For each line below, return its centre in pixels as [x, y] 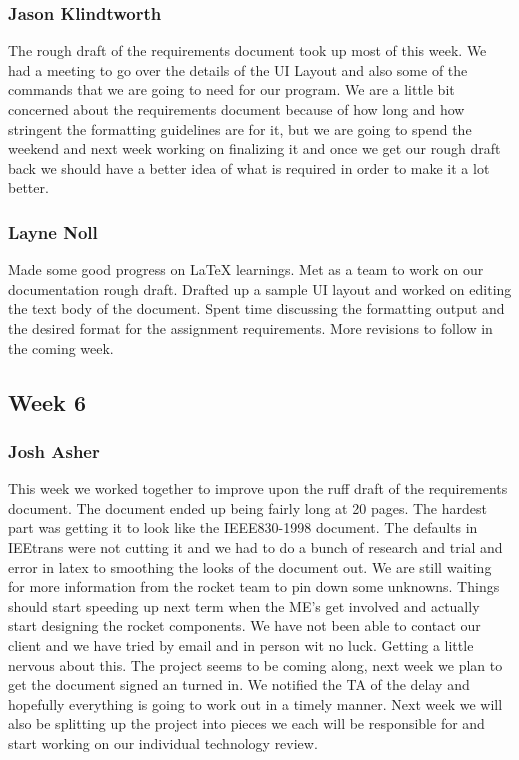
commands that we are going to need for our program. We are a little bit [231, 89]
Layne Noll [53, 231]
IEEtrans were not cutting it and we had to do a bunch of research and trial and [255, 546]
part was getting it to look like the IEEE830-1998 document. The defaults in [243, 527]
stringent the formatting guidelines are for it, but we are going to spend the [240, 128]
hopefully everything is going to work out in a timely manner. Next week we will [255, 703]
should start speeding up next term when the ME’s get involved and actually [244, 605]
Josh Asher [54, 450]
